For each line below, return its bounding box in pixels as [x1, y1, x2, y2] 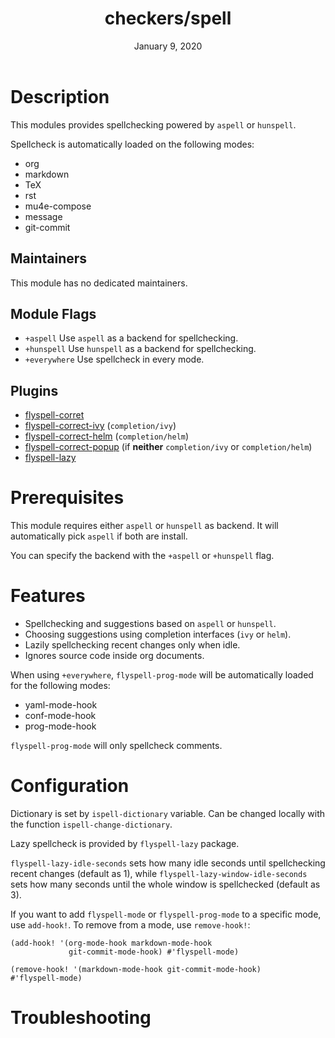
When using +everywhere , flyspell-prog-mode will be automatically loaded [10, 669, 314, 681]
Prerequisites [10, 487, 125, 509]
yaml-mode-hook [24, 699, 98, 711]
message [24, 210, 63, 222]
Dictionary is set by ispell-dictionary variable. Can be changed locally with [10, 807, 326, 819]
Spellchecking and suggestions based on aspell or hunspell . [24, 618, 277, 629]
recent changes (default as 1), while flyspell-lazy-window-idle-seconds [10, 867, 308, 879]
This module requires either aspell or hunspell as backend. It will [10, 520, 279, 532]
